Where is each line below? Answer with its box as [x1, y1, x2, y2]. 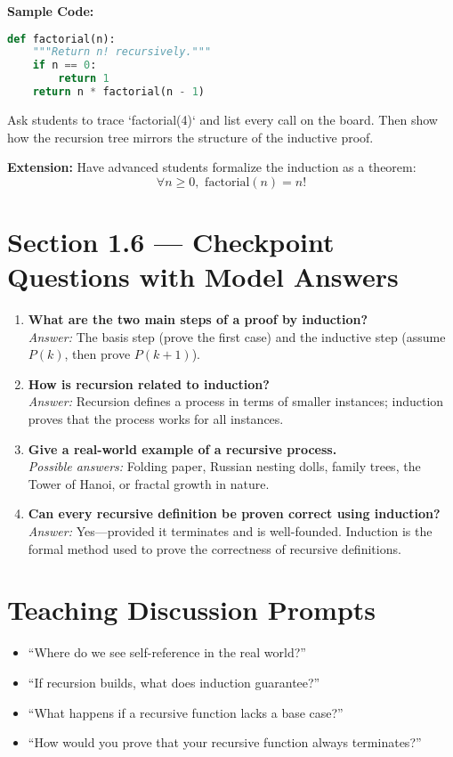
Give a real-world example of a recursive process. [28, 439, 337, 458]
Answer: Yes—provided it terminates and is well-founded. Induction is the [28, 522, 433, 540]
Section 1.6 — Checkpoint [7, 223, 335, 259]
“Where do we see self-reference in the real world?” [28, 643, 306, 662]
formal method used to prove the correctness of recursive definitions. [28, 539, 401, 558]
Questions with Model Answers [7, 258, 399, 295]
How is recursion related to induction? [28, 374, 270, 393]
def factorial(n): [7, 32, 116, 45]
